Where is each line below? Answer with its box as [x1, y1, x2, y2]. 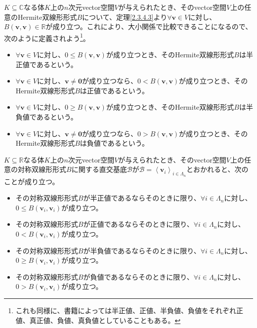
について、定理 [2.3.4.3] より [82, 11, 168, 22]
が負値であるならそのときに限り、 [83, 271, 194, 282]
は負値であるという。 [80, 138, 149, 148]
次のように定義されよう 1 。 [4, 31, 90, 43]
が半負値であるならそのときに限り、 [83, 245, 201, 255]
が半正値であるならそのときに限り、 [83, 193, 201, 203]
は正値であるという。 [80, 85, 149, 95]
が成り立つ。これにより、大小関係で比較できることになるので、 [45, 21, 253, 32]
